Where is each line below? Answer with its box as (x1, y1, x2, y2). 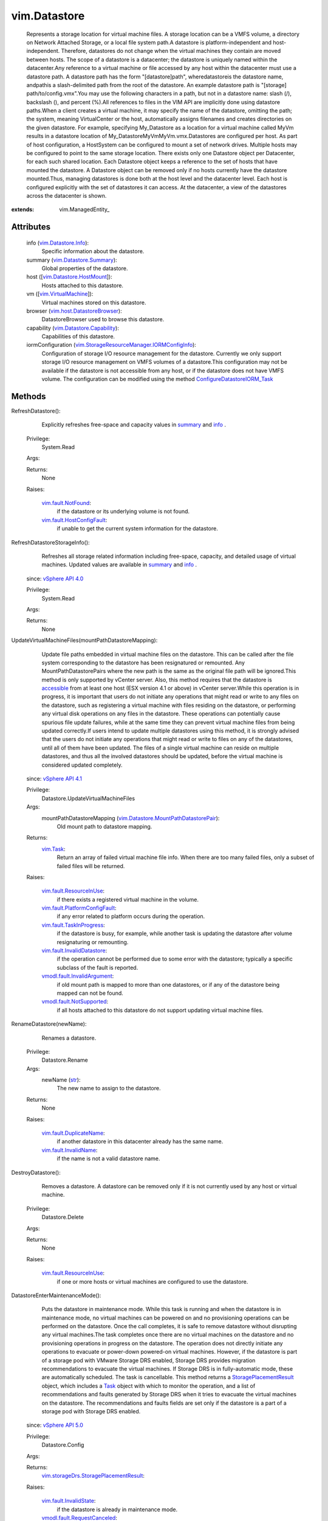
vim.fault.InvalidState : (41, 1497, 96, 1505)
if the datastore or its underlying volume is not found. (56, 508, 190, 515)
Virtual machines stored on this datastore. (41, 299, 146, 306)
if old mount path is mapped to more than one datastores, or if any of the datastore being (56, 981, 280, 988)
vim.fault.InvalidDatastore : (41, 947, 108, 955)
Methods (11, 391, 46, 402)
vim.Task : (41, 845, 66, 852)
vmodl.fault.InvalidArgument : (41, 972, 114, 980)
